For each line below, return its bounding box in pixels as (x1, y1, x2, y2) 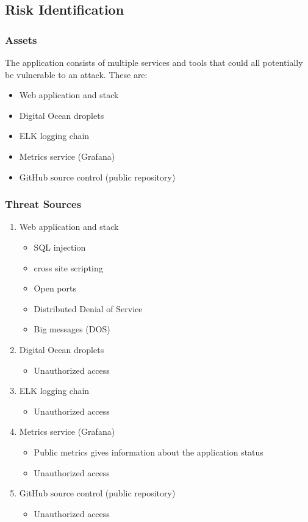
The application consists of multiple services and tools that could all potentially (5, 56, 303, 68)
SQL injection (34, 240, 86, 253)
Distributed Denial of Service (34, 302, 143, 315)
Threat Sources (5, 196, 82, 212)
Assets (5, 32, 37, 47)
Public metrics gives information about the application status (34, 445, 263, 458)
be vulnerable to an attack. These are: (5, 68, 148, 80)
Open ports (34, 282, 76, 295)
